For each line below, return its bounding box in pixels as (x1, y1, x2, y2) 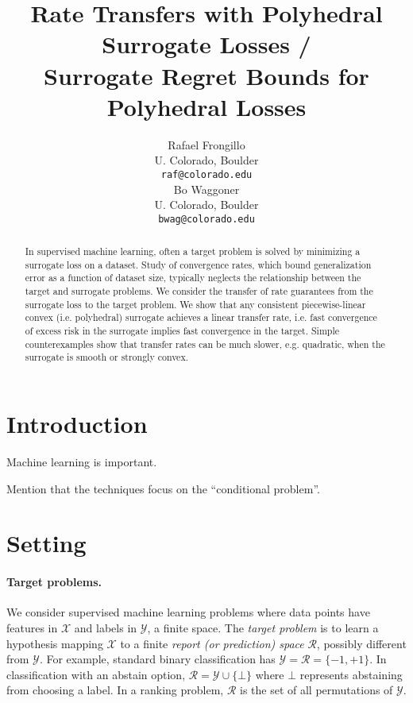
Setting (6, 527, 87, 559)
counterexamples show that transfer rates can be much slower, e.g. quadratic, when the (25, 337, 385, 350)
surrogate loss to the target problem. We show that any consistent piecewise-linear (25, 297, 366, 311)
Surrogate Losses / (102, 28, 311, 60)
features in (6, 619, 58, 635)
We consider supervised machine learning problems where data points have (6, 604, 370, 620)
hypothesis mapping (6, 635, 103, 651)
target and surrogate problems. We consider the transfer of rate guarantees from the (25, 284, 373, 298)
